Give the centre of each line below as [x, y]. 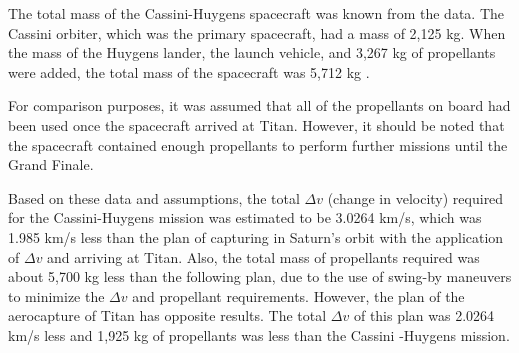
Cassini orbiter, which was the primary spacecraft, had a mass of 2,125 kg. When [257, 32]
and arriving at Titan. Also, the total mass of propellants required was [263, 256]
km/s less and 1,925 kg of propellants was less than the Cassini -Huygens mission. [259, 334]
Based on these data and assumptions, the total [154, 197]
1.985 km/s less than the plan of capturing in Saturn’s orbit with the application [256, 236]
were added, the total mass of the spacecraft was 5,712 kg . [189, 71]
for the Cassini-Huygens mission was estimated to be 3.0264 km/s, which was [245, 217]
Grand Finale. [51, 164]
